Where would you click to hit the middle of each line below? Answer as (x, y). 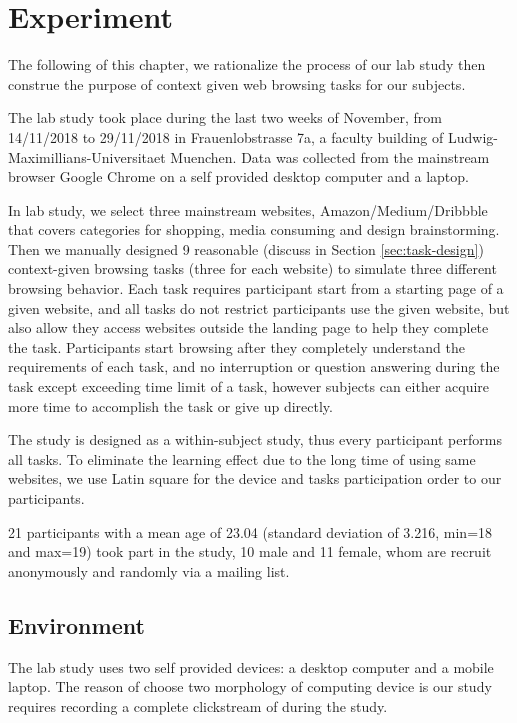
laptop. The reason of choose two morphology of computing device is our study (250, 686)
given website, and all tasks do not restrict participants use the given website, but (259, 307)
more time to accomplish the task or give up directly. (170, 405)
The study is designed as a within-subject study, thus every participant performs (255, 439)
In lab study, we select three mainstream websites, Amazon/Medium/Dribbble (248, 209)
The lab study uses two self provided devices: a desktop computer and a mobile (251, 666)
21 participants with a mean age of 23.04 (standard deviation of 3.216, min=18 (250, 531)
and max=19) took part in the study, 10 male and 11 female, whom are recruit (250, 551)
